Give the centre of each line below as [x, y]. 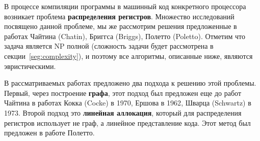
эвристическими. [30, 66]
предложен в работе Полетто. [49, 133]
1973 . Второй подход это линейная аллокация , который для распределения [123, 112]
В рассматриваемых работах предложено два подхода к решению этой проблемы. [130, 83]
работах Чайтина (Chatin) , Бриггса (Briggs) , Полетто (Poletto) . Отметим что [125, 36]
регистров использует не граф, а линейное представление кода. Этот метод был [127, 122]
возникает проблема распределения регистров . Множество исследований [119, 16]
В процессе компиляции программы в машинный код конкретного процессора [125, 6]
